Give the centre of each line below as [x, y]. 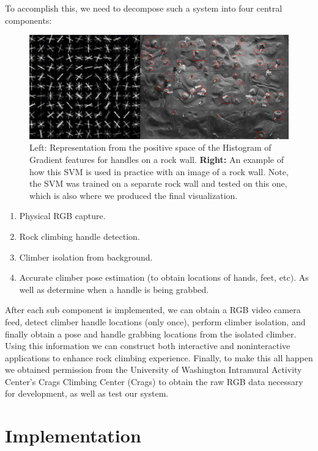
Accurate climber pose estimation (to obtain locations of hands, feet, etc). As [164, 277]
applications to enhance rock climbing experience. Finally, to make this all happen [159, 357]
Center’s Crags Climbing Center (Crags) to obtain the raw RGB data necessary [154, 381]
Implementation [73, 435]
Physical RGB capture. [62, 216]
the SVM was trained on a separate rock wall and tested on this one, [158, 183]
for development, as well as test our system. [87, 393]
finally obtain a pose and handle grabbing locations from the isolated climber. [151, 334]
